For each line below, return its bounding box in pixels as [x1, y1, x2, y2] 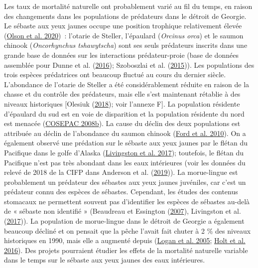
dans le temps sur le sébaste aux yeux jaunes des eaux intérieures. [4, 255, 205, 265]
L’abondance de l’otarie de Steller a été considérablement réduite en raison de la [4, 79, 250, 89]
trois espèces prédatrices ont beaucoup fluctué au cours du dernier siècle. [4, 69, 226, 80]
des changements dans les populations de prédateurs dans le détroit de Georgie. [4, 10, 247, 21]
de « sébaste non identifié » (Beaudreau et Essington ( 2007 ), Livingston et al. [4, 206, 241, 216]
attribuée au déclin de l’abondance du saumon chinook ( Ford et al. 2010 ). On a [4, 128, 246, 138]
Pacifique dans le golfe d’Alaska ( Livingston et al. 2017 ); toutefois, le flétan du [4, 147, 244, 157]
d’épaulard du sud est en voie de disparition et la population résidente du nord [4, 108, 245, 119]
